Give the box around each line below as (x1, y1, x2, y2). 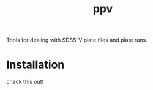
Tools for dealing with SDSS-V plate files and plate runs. (6, 36, 148, 44)
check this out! (6, 78, 44, 86)
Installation (6, 58, 65, 72)
